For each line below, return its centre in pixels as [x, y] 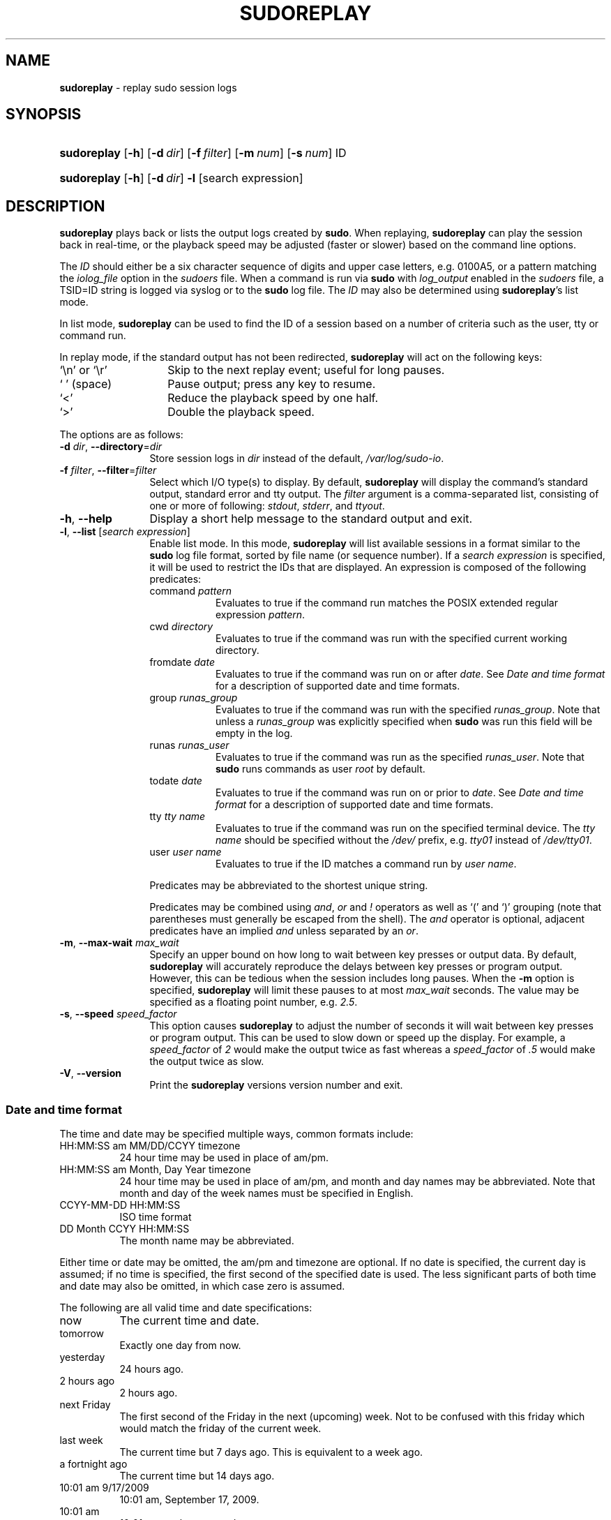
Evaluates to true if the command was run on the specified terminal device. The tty [406, 828]
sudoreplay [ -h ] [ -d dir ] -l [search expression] [181, 178]
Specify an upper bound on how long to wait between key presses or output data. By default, [363, 955]
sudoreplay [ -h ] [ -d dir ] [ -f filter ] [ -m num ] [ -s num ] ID [203, 153]
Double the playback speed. [241, 412]
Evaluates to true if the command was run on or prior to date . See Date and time [400, 793]
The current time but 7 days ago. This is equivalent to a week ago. [271, 1452]
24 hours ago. [152, 1369]
